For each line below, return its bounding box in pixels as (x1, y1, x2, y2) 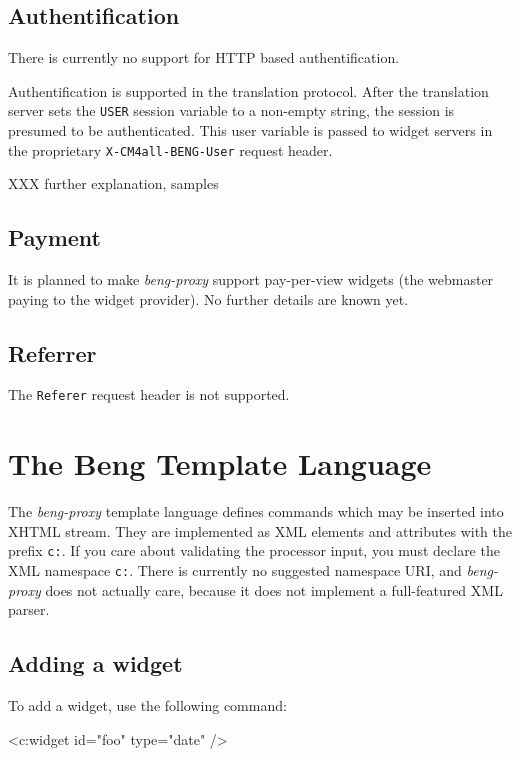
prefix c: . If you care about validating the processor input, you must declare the (8, 540, 500, 561)
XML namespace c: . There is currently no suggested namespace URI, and (8, 560, 462, 581)
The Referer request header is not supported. (8, 384, 290, 405)
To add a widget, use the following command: (8, 695, 287, 716)
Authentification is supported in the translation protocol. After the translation (8, 80, 489, 101)
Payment (8, 222, 101, 253)
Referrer (8, 337, 97, 368)
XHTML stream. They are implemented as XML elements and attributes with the (8, 520, 512, 541)
